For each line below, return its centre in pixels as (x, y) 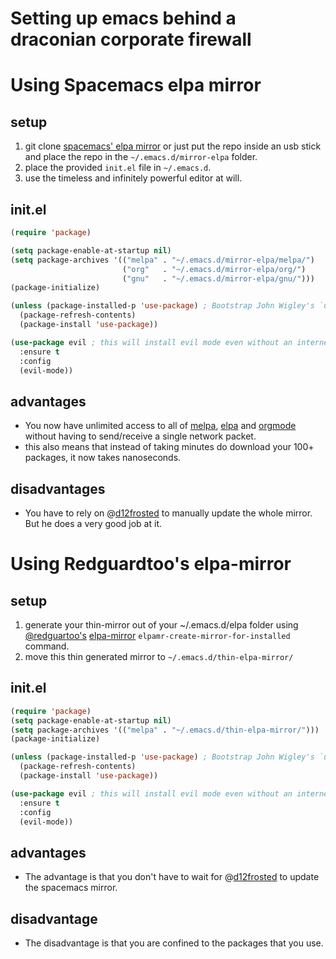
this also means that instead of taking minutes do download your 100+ (169, 447)
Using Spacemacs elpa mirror (136, 85)
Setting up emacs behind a (123, 18)
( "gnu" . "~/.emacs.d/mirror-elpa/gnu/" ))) (218, 278)
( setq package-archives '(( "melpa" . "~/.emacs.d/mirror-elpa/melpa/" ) (162, 260)
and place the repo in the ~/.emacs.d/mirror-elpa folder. (141, 157)
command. (47, 646)
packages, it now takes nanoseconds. (103, 458)
